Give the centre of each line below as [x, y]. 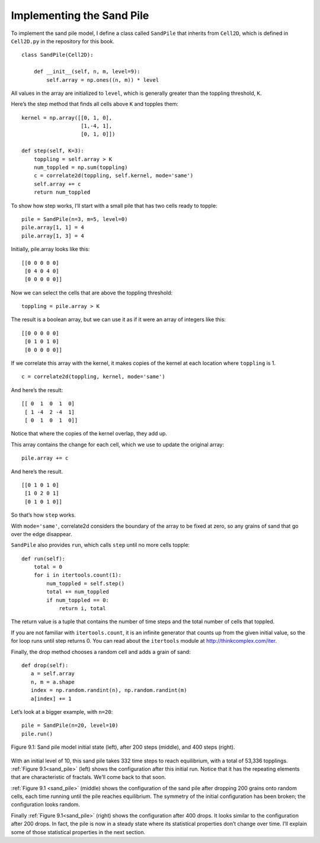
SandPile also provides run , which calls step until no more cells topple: [100, 545]
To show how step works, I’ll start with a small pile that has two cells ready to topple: [114, 206]
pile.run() [37, 734]
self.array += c [57, 184]
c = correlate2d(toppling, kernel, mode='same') [93, 377]
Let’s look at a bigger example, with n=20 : [62, 711]
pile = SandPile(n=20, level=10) [70, 725]
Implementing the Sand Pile [80, 15]
